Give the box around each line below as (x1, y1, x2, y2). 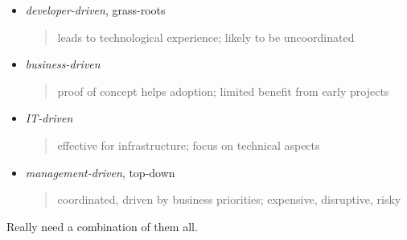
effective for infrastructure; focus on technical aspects (57, 136, 320, 153)
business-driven (25, 56, 101, 72)
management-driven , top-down (25, 163, 175, 180)
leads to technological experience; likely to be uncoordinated (57, 28, 355, 45)
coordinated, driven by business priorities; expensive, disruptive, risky (57, 191, 401, 208)
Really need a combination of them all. (6, 217, 198, 234)
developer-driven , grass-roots (25, 2, 166, 18)
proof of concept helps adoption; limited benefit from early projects (57, 82, 389, 99)
